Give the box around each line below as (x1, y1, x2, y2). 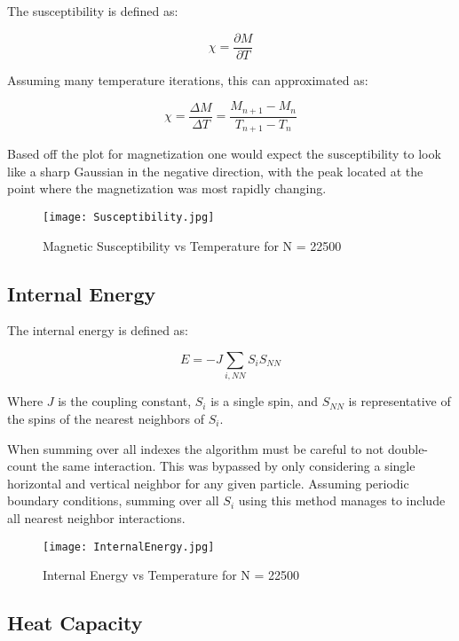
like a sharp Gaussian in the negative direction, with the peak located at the (7, 161, 423, 180)
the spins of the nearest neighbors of (7, 409, 205, 427)
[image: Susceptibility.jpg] (43, 210, 215, 223)
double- (387, 439, 429, 457)
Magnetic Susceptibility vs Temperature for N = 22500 (43, 236, 342, 254)
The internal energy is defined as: (7, 321, 189, 340)
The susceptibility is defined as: (7, 2, 178, 20)
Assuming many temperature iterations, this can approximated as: (7, 70, 368, 89)
